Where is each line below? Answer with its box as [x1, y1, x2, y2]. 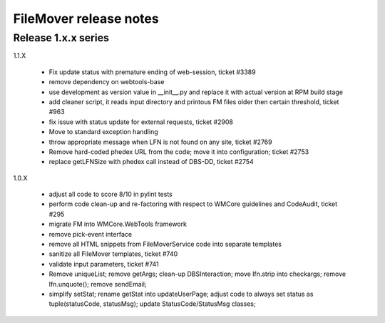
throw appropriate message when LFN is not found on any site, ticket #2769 [48, 138, 272, 146]
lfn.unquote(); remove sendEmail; [48, 280, 147, 288]
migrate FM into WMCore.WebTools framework [48, 220, 187, 228]
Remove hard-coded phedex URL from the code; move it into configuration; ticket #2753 [48, 147, 309, 156]
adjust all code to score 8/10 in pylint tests [48, 190, 173, 199]
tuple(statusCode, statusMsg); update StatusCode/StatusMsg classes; [48, 299, 256, 308]
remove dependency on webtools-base [48, 78, 165, 86]
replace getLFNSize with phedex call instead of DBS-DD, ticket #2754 [48, 158, 255, 166]
